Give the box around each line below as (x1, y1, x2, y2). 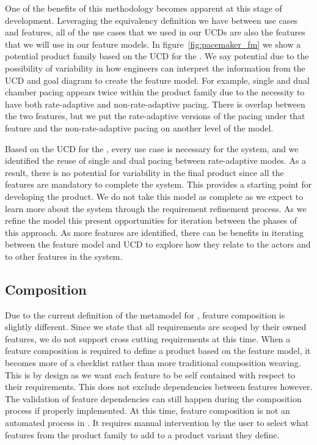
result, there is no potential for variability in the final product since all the (5, 166, 284, 178)
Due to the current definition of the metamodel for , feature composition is (5, 308, 285, 321)
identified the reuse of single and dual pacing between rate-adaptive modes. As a (5, 154, 307, 167)
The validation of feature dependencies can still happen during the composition (5, 392, 302, 405)
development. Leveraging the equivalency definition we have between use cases (5, 13, 298, 26)
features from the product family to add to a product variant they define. (5, 428, 280, 441)
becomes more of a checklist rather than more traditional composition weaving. (5, 356, 301, 369)
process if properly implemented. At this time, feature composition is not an (5, 404, 290, 417)
